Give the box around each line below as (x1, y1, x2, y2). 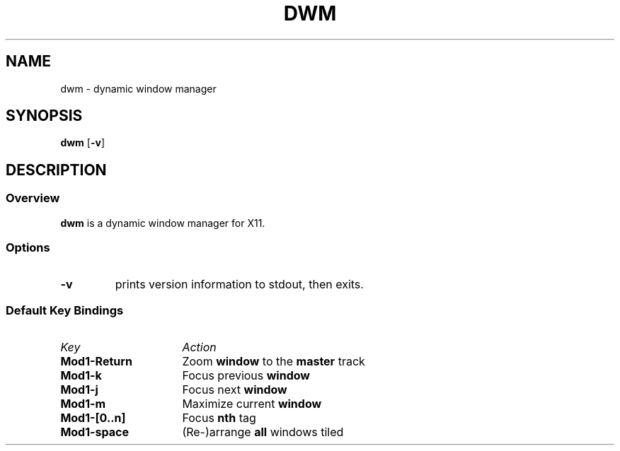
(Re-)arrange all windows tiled (182, 425, 344, 440)
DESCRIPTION (6, 160, 107, 179)
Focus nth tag (182, 411, 256, 426)
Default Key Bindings (6, 303, 124, 317)
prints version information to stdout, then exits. (115, 277, 364, 292)
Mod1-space (60, 425, 130, 440)
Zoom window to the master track (182, 354, 365, 369)
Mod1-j (60, 382, 98, 397)
